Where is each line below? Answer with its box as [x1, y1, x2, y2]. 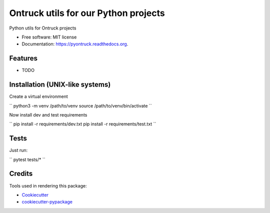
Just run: [9, 147, 28, 153]
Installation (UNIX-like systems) [9, 80, 111, 89]
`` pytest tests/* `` [9, 156, 45, 162]
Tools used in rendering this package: [9, 182, 87, 188]
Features [9, 54, 37, 62]
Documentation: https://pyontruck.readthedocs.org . [21, 41, 128, 47]
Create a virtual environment [9, 93, 68, 99]
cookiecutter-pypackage [21, 199, 72, 205]
